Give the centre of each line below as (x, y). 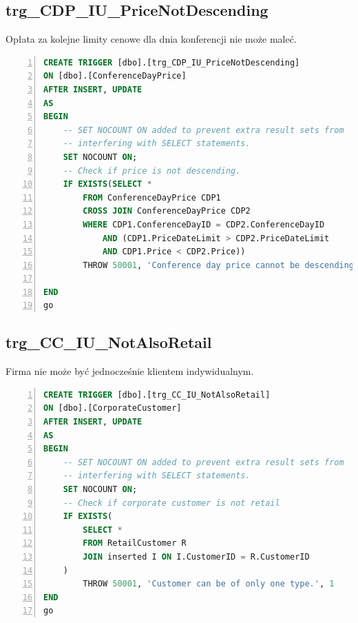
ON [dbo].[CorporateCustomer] (113, 408)
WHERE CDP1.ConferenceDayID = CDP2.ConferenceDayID (204, 224)
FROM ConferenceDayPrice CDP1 (152, 197)
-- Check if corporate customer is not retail (171, 503)
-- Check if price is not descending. (152, 171)
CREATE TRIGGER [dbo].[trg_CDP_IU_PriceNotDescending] (172, 62)
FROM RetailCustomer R (135, 543)
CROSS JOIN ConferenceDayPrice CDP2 (167, 211)
